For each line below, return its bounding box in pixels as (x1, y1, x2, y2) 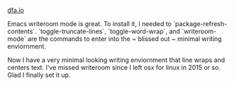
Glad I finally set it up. (7, 70, 71, 79)
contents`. (7, 27, 37, 35)
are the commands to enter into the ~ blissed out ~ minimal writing (27, 35, 222, 43)
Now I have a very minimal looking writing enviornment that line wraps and (7, 56, 225, 64)
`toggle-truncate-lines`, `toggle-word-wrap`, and (38, 27, 181, 35)
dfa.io (7, 6, 25, 14)
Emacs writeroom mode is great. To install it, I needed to (7, 20, 172, 27)
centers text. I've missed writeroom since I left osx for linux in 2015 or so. (7, 63, 221, 71)
